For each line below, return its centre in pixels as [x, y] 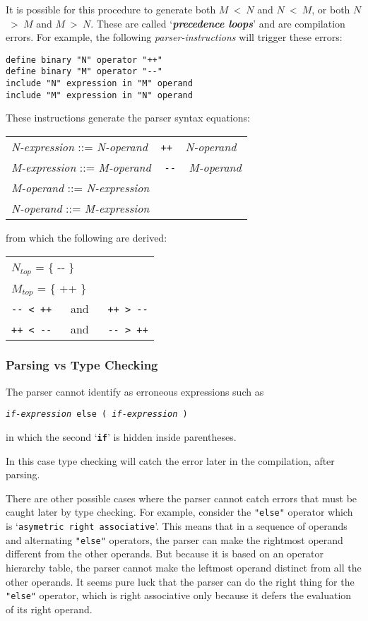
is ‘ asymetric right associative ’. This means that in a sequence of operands [177, 526]
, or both [331, 9]
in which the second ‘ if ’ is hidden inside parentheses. [121, 436]
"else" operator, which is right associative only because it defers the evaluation [179, 595]
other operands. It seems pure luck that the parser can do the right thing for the [180, 581]
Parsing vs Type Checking [82, 365]
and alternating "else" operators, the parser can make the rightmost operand [174, 539]
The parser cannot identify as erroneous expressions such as [135, 391]
